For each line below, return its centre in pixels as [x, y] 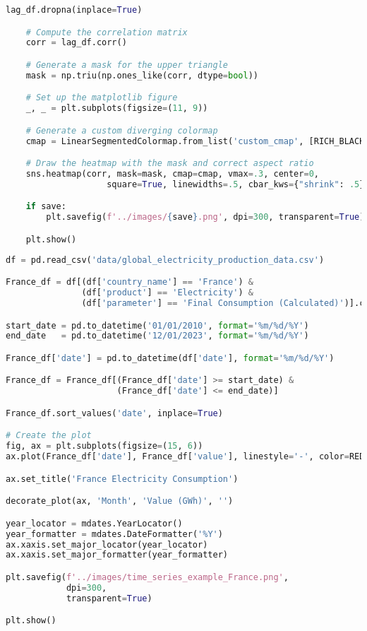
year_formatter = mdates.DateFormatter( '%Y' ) [114, 534]
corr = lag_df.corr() [76, 43]
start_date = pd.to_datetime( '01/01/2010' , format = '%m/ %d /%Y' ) [157, 325]
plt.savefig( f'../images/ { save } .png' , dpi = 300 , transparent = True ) [205, 217]
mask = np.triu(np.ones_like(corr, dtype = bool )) [142, 75]
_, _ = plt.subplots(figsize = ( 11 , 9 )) [117, 108]
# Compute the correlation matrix [107, 32]
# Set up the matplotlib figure [102, 98]
